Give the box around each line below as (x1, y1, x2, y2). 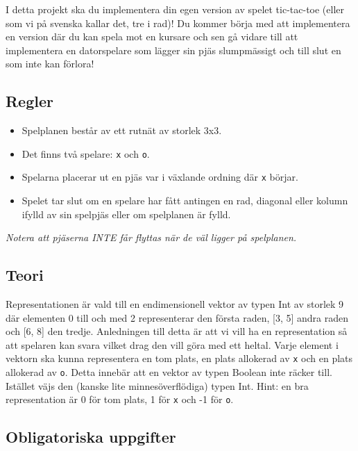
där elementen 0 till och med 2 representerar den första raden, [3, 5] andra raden (6, 310, 349, 325)
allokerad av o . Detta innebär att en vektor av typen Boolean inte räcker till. (6, 365, 332, 379)
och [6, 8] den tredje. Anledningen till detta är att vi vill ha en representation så (6, 324, 348, 338)
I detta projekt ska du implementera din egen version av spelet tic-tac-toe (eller (6, 2, 345, 16)
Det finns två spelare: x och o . (22, 146, 150, 161)
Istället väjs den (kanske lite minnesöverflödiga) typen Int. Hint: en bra (6, 378, 309, 393)
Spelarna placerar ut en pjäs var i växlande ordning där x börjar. (22, 170, 298, 184)
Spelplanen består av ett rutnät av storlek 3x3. (22, 123, 222, 138)
